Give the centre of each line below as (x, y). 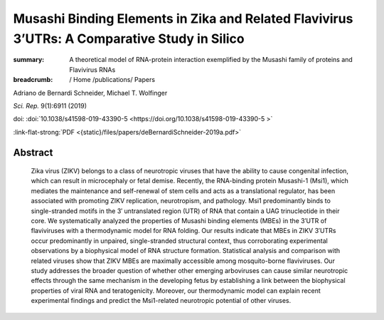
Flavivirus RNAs (92, 69)
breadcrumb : (33, 80)
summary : (29, 60)
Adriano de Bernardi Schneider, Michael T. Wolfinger (90, 93)
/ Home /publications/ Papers (112, 80)
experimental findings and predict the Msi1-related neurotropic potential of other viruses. (161, 301)
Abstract (33, 152)
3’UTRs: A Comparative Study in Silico (129, 38)
